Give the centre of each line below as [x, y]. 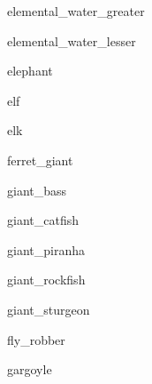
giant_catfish [43, 220]
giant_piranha [46, 249]
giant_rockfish [46, 280]
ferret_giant [40, 160]
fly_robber [36, 339]
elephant [30, 71]
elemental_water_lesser [72, 40]
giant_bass [37, 190]
